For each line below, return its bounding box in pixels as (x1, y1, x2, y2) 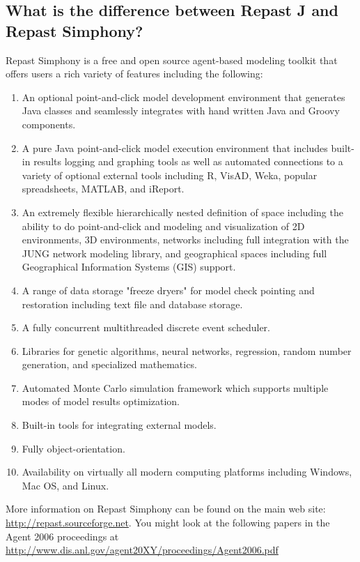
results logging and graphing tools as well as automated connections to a (33, 154, 343, 169)
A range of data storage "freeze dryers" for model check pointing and (22, 282, 315, 297)
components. (22, 116, 76, 131)
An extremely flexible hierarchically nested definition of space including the (22, 204, 343, 219)
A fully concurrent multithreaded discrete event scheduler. (22, 320, 270, 335)
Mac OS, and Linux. (22, 478, 109, 492)
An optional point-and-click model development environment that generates (22, 89, 345, 104)
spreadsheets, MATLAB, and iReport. (22, 181, 185, 196)
